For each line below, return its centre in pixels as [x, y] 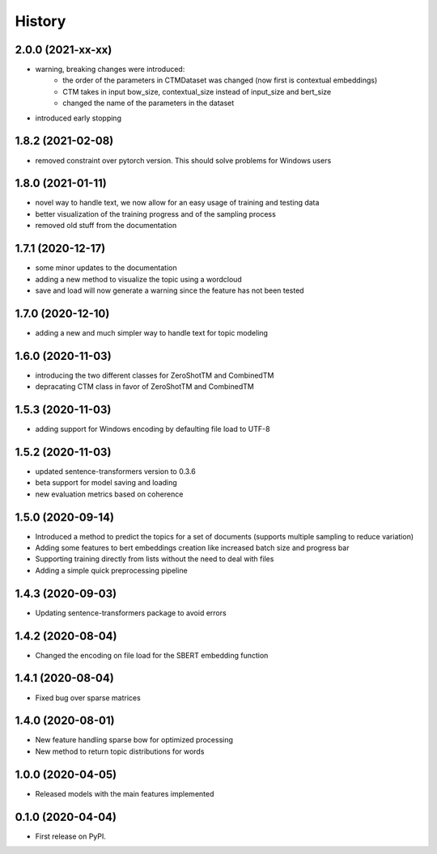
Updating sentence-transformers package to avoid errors [131, 613]
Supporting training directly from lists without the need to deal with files [155, 559]
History [40, 21]
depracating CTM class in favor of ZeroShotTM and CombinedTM [144, 387]
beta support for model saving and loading [106, 483]
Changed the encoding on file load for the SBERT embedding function [152, 655]
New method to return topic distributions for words [120, 751]
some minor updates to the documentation [106, 268]
